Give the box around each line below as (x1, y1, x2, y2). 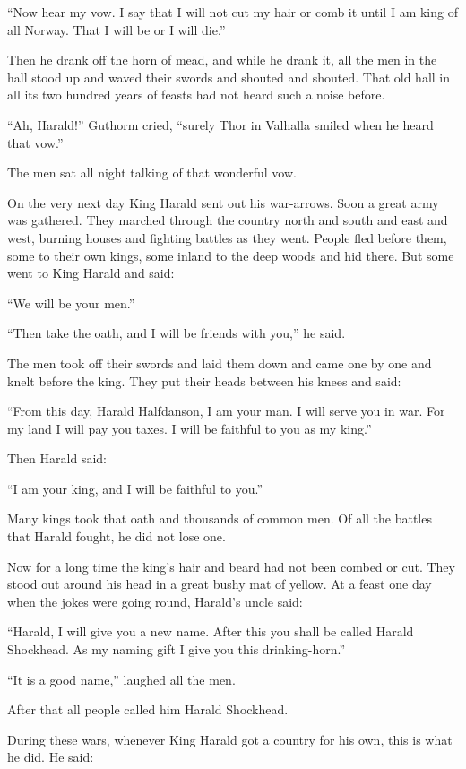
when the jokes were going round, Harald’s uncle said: (7, 592, 303, 610)
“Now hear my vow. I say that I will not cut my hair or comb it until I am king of (7, 3, 458, 21)
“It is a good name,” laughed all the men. (7, 670, 236, 688)
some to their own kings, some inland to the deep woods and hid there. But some (7, 246, 454, 264)
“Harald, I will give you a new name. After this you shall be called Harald (7, 622, 414, 641)
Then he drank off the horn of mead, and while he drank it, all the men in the (7, 50, 437, 69)
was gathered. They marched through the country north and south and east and (7, 211, 448, 229)
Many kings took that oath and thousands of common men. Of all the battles (7, 509, 432, 528)
